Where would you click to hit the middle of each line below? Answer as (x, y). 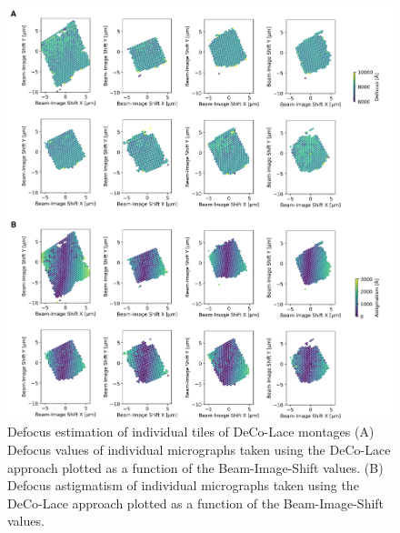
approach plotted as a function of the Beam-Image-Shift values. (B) (195, 467)
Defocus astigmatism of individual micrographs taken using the (183, 485)
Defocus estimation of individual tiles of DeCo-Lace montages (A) (191, 432)
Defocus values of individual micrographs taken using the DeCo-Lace (199, 449)
